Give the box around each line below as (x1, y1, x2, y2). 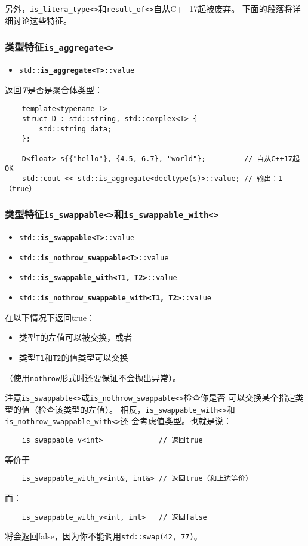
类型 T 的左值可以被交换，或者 (19, 331, 132, 343)
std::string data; (39, 124, 112, 133)
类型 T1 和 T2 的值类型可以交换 (19, 351, 128, 363)
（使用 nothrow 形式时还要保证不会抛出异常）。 (5, 371, 181, 384)
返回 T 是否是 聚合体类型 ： (5, 83, 103, 96)
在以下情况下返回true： (5, 311, 95, 323)
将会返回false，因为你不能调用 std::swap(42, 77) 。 (5, 530, 202, 542)
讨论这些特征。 (13, 14, 72, 26)
